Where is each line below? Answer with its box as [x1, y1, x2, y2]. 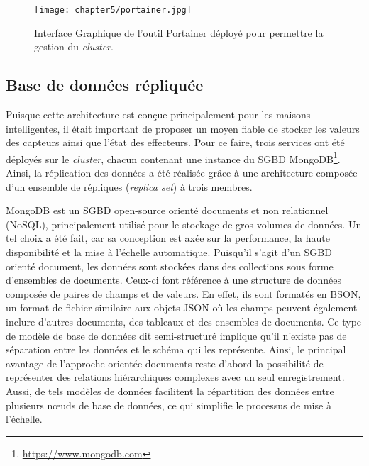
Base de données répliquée [6, 74, 204, 96]
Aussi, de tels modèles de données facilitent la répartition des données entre [6, 383, 334, 398]
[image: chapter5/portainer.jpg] [34, 5, 192, 15]
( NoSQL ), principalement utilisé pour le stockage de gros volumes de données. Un [6, 216, 362, 231]
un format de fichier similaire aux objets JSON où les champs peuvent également [6, 300, 358, 315]
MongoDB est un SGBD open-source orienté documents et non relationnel [6, 203, 329, 218]
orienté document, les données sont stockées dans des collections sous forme [6, 258, 334, 273]
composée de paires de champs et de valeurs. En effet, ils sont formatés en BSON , [6, 286, 361, 301]
